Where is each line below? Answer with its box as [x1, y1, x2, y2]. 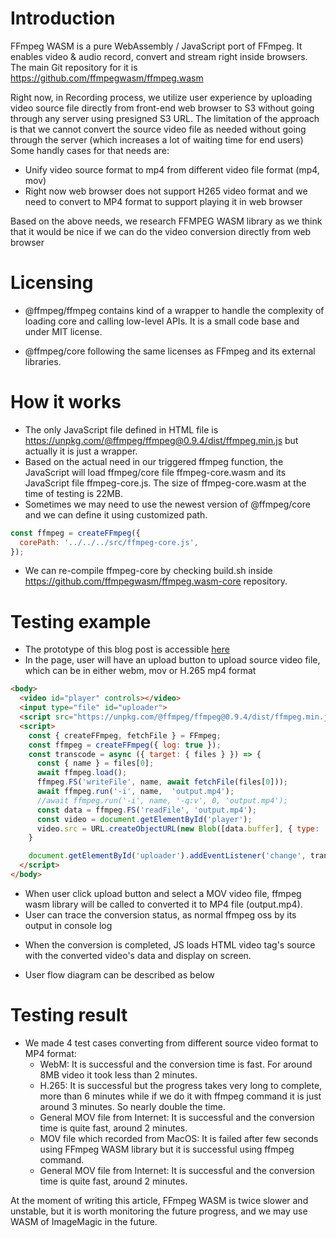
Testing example [10, 610, 152, 633]
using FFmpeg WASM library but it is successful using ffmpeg [39, 1143, 295, 1155]
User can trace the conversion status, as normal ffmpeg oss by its [24, 908, 297, 921]
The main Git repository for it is [10, 61, 138, 73]
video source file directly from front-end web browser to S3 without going [10, 102, 315, 114]
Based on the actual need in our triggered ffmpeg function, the [24, 455, 284, 467]
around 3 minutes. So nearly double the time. [39, 1100, 226, 1112]
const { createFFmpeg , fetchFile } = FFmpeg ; [28, 730, 222, 741]
